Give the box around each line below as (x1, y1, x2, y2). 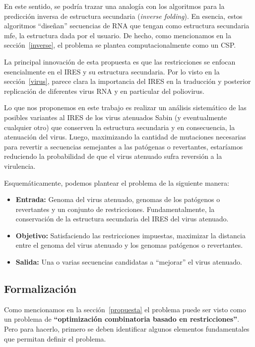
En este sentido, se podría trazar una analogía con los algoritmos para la (4, 1, 225, 11)
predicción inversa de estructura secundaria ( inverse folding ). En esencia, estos (4, 10, 243, 21)
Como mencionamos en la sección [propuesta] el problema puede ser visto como (4, 304, 246, 314)
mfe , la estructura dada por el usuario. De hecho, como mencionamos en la (4, 30, 231, 40)
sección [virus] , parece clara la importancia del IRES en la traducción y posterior (4, 76, 251, 86)
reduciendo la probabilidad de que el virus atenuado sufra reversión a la (4, 151, 222, 161)
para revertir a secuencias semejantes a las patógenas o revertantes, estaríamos (4, 141, 243, 151)
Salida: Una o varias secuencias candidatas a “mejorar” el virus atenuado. (15, 257, 242, 267)
